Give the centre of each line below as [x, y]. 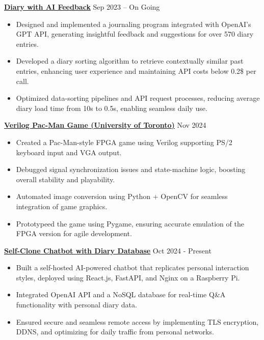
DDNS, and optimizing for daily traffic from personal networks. [115, 332]
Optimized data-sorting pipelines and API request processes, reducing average [138, 98]
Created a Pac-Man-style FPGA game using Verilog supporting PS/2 [124, 142]
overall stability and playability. [65, 179]
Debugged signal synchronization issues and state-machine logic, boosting [131, 169]
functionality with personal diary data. [76, 305]
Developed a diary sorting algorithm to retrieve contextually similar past [130, 61]
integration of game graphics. [62, 206]
